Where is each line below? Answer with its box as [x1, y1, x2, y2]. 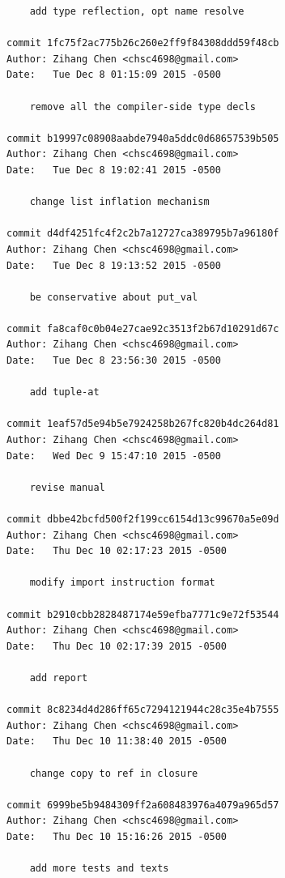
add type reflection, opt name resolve [29, 6, 245, 17]
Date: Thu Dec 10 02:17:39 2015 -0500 [6, 640, 228, 652]
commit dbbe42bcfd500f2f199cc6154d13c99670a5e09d [6, 514, 279, 525]
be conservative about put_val [29, 291, 198, 303]
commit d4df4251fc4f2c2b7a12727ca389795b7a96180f [6, 228, 279, 240]
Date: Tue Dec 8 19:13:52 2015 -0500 [6, 259, 221, 271]
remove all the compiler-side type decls [29, 100, 256, 113]
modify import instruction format [29, 577, 215, 589]
